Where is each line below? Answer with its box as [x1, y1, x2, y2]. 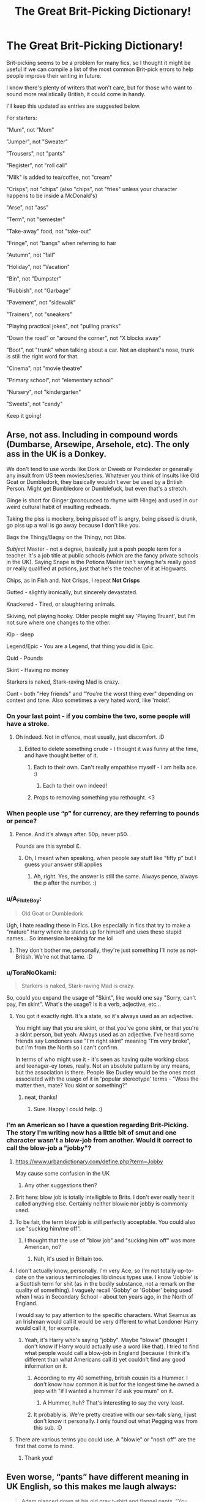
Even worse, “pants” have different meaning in [6, 1471, 189, 1482]
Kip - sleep [6, 630, 34, 638]
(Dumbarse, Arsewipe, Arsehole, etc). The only [6, 439, 190, 450]
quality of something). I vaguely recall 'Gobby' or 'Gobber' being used [15, 1286, 192, 1294]
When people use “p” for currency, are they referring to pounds [6, 809, 199, 817]
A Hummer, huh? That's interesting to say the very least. [42, 1398, 185, 1406]
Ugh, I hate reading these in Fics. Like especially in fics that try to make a [6, 921, 191, 929]
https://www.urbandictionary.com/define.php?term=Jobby [15, 1158, 163, 1165]
